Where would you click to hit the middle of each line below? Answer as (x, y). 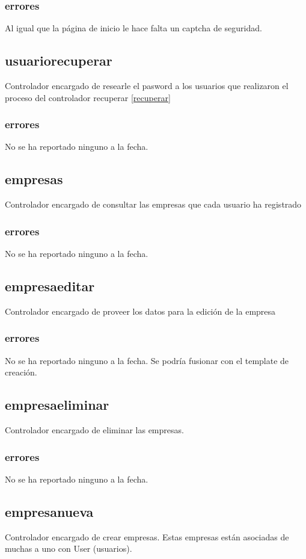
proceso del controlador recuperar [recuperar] (88, 97)
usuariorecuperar (59, 60)
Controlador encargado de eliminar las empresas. (94, 430)
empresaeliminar (57, 405)
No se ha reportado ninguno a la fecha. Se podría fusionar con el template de (147, 360)
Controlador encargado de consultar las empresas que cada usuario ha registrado (153, 204)
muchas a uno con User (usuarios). (69, 548)
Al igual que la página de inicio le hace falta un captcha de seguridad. (133, 28)
